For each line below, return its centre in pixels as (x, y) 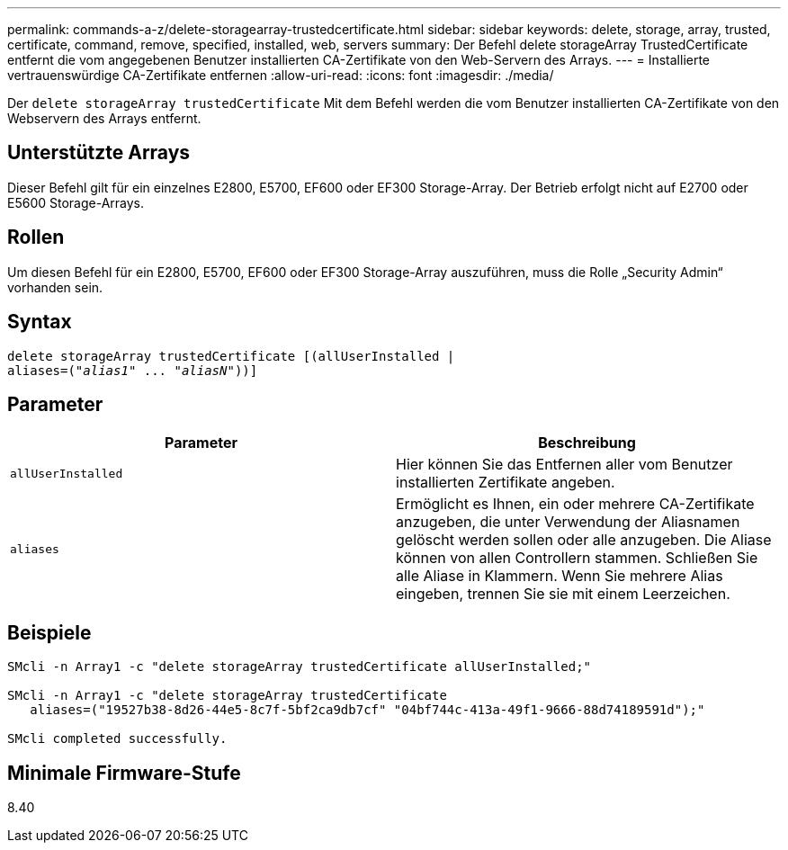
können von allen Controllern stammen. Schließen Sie (577, 558)
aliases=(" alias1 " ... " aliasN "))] (133, 370)
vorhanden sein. (55, 287)
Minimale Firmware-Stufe (124, 773)
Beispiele (49, 632)
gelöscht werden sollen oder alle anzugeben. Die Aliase (584, 540)
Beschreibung (587, 443)
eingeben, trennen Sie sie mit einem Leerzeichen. (563, 594)
